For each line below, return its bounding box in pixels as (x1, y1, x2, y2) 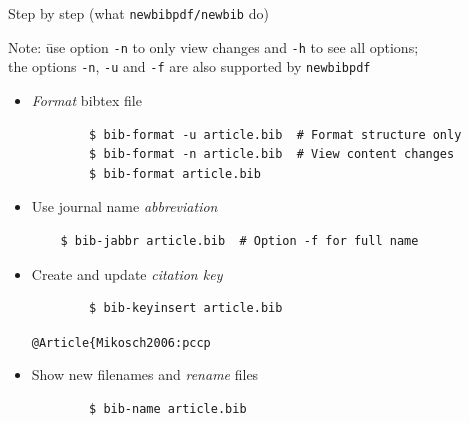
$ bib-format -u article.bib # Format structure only (89, 127, 462, 142)
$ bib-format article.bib (89, 166, 261, 181)
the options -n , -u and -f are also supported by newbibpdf (8, 56, 371, 77)
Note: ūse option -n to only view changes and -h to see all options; (8, 36, 419, 57)
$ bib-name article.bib (89, 401, 247, 416)
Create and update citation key (31, 263, 223, 284)
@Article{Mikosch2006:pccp (31, 335, 211, 350)
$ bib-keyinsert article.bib (89, 301, 283, 316)
